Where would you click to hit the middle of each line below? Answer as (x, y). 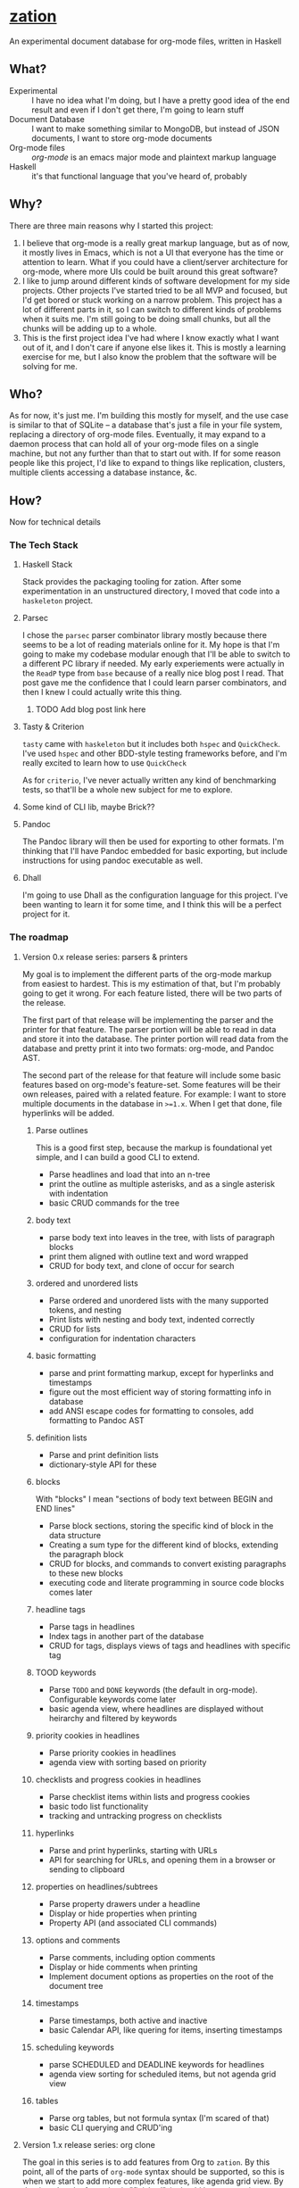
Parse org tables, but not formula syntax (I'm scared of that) (159, 2118)
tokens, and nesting (85, 1310)
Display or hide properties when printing (123, 1913)
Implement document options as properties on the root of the (161, 1976)
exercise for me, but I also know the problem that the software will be (149, 356)
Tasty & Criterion (53, 727)
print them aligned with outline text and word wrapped (148, 1256)
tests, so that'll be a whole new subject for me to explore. (128, 790)
